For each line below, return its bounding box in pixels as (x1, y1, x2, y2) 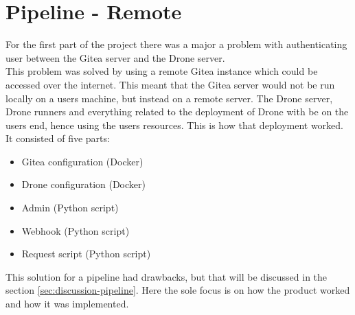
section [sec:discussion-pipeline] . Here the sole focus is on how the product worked (5, 283, 350, 297)
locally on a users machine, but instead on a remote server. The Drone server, (5, 91, 333, 105)
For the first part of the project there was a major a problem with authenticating (5, 37, 347, 51)
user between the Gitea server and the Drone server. (5, 50, 225, 65)
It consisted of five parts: (5, 131, 110, 145)
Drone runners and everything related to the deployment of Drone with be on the (5, 104, 349, 119)
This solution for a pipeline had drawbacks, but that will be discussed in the (5, 269, 328, 283)
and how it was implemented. (5, 296, 129, 311)
